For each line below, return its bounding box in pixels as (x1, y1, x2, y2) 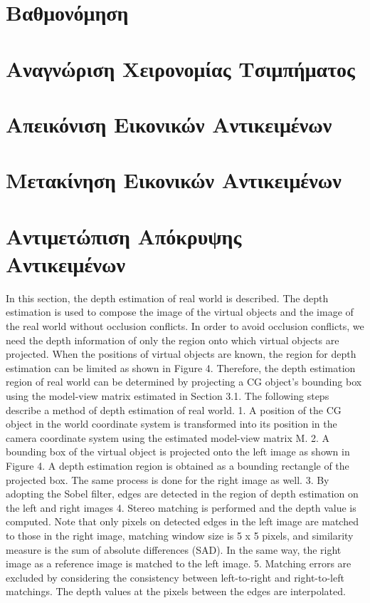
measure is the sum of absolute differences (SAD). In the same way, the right (6, 542, 342, 557)
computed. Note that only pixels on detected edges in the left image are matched (6, 514, 359, 529)
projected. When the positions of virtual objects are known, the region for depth (6, 346, 356, 361)
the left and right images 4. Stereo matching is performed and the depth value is (6, 500, 356, 515)
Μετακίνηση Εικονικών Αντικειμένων (6, 165, 342, 195)
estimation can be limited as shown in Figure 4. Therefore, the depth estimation (6, 360, 356, 375)
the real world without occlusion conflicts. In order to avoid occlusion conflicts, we (6, 319, 364, 333)
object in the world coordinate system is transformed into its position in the (6, 416, 337, 431)
